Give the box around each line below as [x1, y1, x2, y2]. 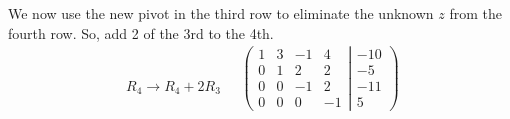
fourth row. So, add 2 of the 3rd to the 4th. [8, 22, 274, 43]
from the [449, 3, 502, 23]
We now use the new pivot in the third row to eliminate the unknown [8, 3, 434, 23]
